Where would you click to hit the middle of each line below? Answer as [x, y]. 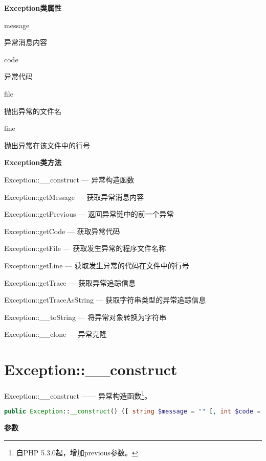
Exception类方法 [33, 162]
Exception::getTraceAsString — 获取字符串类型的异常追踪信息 [105, 300]
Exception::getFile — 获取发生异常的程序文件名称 [85, 248]
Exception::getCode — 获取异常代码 [62, 231]
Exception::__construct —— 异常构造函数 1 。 [78, 395]
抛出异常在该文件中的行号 [47, 145]
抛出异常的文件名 [33, 111]
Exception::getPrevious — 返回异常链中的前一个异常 [89, 214]
